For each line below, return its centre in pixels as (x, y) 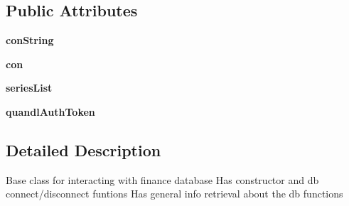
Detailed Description (84, 150)
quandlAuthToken (50, 111)
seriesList (29, 88)
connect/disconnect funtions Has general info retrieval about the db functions (174, 194)
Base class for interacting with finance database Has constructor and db (162, 179)
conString (30, 40)
